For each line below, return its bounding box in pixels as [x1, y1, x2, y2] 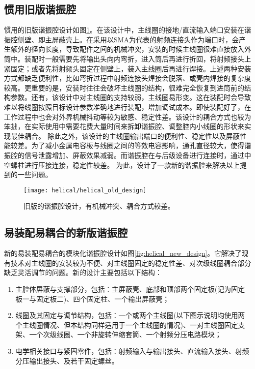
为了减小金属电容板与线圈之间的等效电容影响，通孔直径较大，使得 [31, 140, 244, 151]
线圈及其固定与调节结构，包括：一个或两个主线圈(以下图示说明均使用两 [15, 310, 245, 320]
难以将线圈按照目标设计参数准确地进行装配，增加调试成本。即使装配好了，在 [4, 101, 251, 112]
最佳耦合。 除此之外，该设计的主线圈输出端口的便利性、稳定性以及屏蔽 [10, 130, 240, 141]
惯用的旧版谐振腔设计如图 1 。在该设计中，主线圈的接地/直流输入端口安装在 [4, 25, 244, 35]
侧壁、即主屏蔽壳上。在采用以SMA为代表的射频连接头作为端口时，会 [17, 34, 239, 44]
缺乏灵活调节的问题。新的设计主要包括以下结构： [4, 267, 162, 277]
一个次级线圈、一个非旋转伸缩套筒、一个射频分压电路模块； [29, 329, 222, 339]
